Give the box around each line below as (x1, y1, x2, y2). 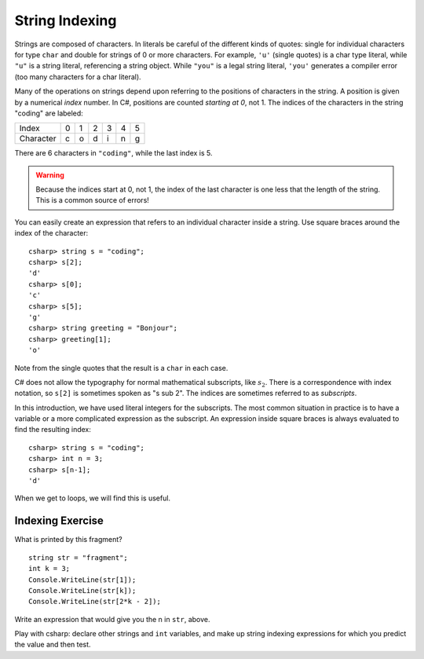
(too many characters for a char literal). (14, 71, 141, 82)
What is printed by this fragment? (14, 535, 122, 544)
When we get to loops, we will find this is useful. (14, 493, 171, 503)
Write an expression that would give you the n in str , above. (14, 614, 211, 624)
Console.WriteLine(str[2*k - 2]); (28, 597, 161, 606)
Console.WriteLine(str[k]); (28, 586, 137, 595)
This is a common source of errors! (35, 196, 149, 205)
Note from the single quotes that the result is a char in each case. (14, 363, 228, 372)
